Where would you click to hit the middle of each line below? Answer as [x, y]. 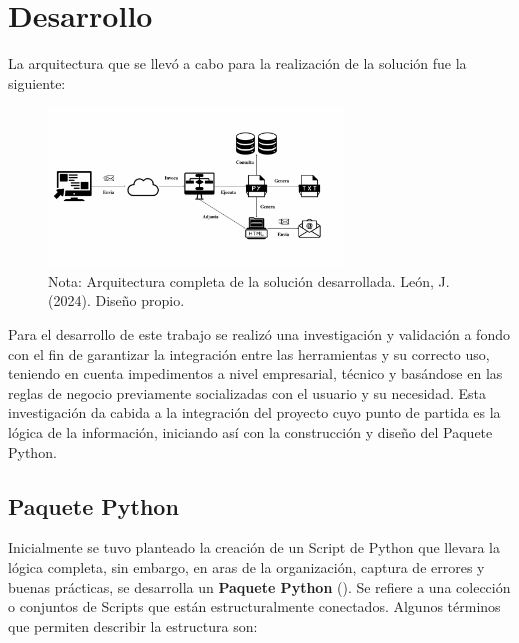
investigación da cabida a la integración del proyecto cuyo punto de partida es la [254, 412]
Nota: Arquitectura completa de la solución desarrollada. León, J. [249, 280]
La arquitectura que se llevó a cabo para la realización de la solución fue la [237, 63]
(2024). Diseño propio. [116, 300]
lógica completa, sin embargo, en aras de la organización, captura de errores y [246, 567]
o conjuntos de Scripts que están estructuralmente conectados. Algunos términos [254, 606]
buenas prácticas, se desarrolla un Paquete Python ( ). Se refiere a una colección [259, 586]
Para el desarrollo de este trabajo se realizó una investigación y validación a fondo [259, 334]
